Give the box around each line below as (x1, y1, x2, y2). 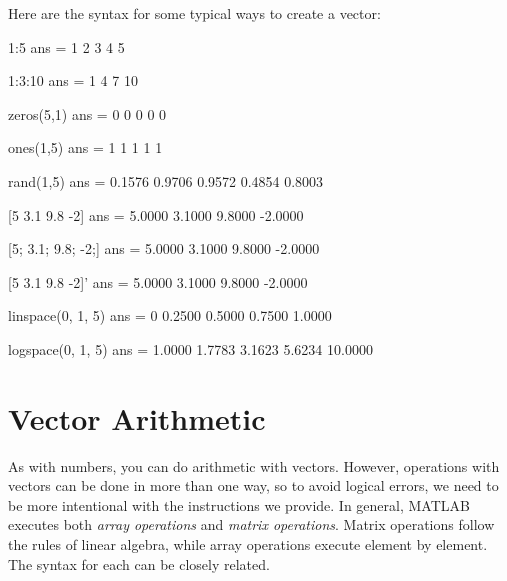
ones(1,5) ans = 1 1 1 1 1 (8, 137, 163, 158)
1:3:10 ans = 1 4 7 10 (8, 70, 138, 91)
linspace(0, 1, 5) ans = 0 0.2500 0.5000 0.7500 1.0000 (8, 305, 332, 326)
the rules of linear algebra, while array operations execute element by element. (8, 534, 488, 555)
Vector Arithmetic (8, 397, 266, 438)
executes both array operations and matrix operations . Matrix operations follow (8, 514, 495, 535)
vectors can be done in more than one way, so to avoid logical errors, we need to (8, 475, 499, 496)
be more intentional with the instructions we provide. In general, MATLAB (8, 494, 470, 515)
